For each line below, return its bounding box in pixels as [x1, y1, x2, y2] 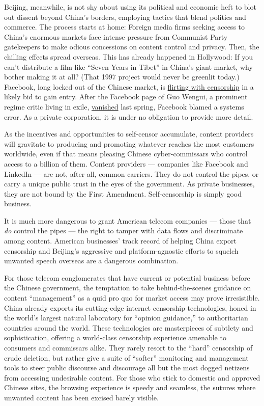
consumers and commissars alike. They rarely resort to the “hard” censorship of [4, 342, 253, 353]
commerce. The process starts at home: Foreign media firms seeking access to [4, 21, 245, 32]
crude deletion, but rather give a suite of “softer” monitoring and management [4, 352, 249, 363]
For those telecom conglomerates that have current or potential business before [4, 272, 250, 283]
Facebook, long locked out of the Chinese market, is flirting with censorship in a [4, 81, 254, 92]
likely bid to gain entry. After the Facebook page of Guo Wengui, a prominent [4, 91, 248, 102]
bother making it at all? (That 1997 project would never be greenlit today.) [4, 71, 240, 82]
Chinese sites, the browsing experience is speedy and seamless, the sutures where [4, 382, 256, 393]
